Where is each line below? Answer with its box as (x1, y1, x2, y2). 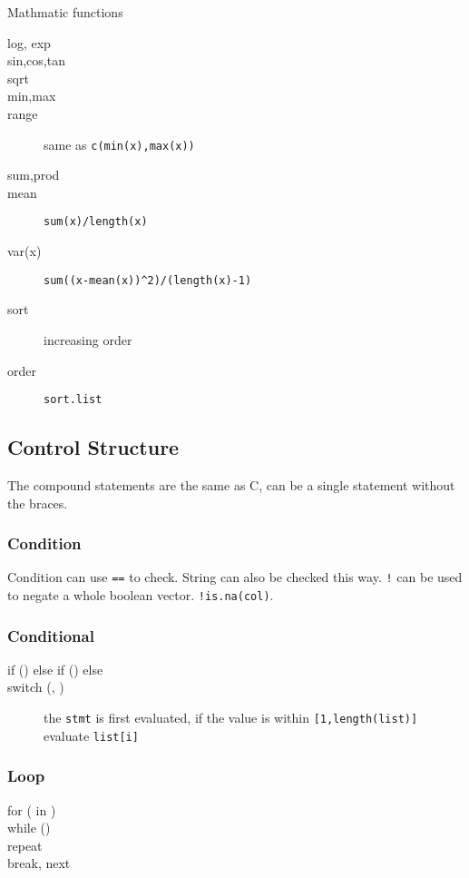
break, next (7, 853, 71, 873)
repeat (7, 835, 43, 854)
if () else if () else (7, 659, 103, 678)
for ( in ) (7, 800, 56, 819)
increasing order (44, 330, 132, 349)
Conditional (7, 624, 94, 646)
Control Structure (7, 433, 180, 461)
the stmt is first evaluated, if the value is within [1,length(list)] (44, 708, 418, 727)
